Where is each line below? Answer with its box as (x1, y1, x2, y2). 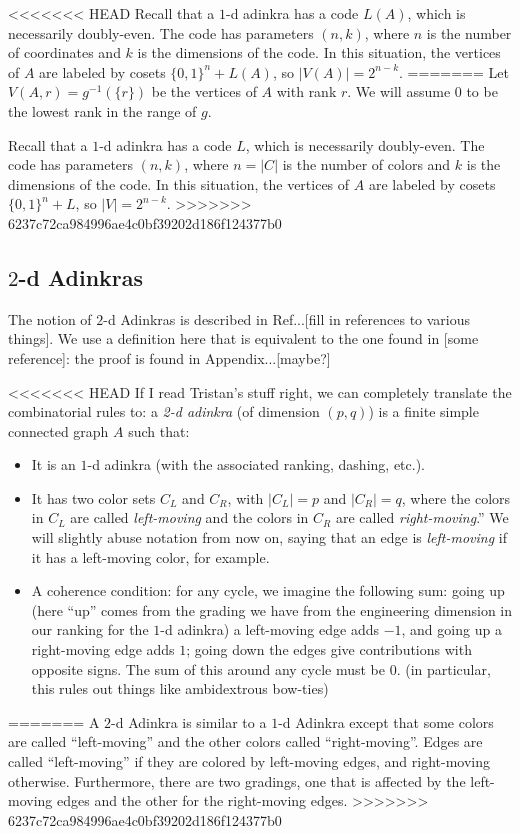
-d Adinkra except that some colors (278, 711, 494, 732)
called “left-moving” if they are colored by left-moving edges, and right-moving (8, 751, 491, 772)
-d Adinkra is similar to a (111, 711, 267, 732)
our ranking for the (31, 619, 149, 640)
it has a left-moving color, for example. (31, 546, 270, 567)
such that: (128, 420, 190, 441)
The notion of (8, 308, 92, 329)
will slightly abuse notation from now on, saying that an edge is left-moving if (31, 527, 507, 548)
